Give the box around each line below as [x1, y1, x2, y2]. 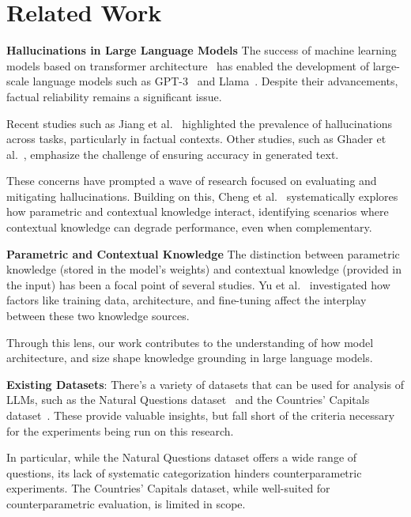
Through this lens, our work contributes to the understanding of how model [6, 334, 374, 350]
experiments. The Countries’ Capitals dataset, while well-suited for [6, 480, 330, 496]
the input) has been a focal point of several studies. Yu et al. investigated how [6, 276, 390, 292]
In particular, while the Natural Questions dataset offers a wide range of [6, 449, 357, 466]
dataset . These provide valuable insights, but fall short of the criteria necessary [6, 407, 395, 423]
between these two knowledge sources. [6, 308, 190, 324]
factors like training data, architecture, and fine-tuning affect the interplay [6, 292, 367, 308]
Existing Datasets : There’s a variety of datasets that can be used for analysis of [6, 375, 404, 392]
